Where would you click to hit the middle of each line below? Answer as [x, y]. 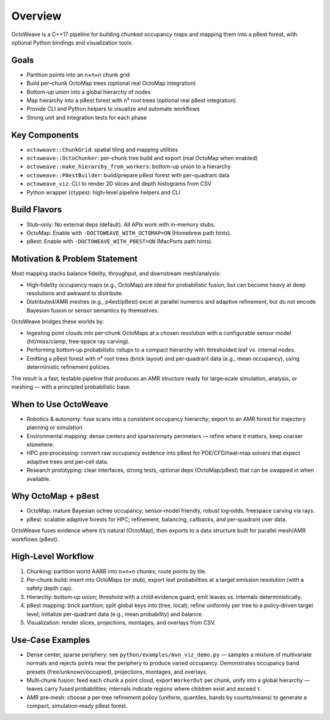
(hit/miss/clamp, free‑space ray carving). [78, 341]
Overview [36, 16]
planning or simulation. [55, 427]
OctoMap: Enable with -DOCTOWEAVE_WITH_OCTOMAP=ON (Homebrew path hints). [129, 233]
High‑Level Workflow [53, 557]
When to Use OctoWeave [60, 404]
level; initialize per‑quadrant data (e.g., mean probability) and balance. [115, 614]
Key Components [45, 135]
